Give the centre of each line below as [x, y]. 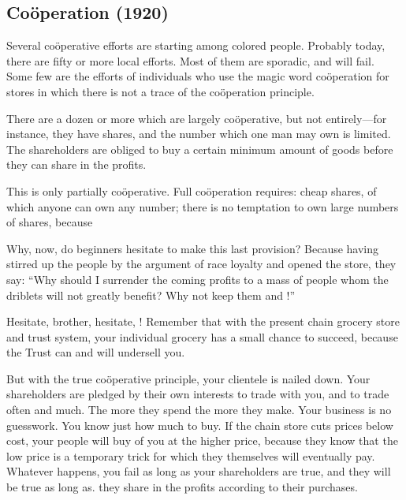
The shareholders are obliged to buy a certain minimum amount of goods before [200, 149]
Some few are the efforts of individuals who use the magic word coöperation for [198, 76]
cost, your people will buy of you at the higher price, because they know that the [202, 440]
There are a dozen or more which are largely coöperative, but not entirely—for [197, 118]
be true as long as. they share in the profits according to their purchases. [182, 487]
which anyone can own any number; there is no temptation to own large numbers [203, 206]
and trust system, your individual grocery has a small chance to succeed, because [202, 336]
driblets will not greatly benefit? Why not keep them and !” [151, 295]
